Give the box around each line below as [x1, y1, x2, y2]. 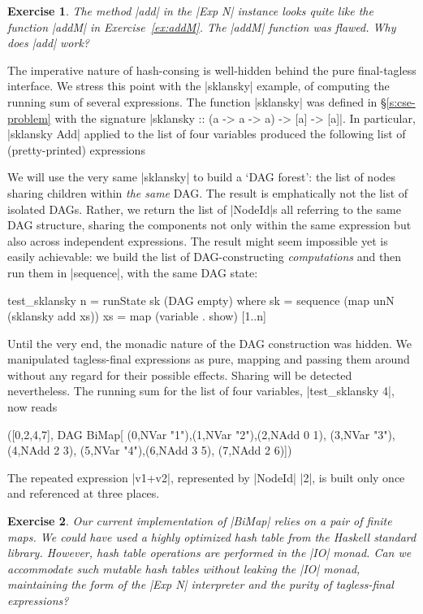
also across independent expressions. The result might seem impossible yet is [7, 232, 388, 249]
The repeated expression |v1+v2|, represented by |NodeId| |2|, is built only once [7, 468, 405, 486]
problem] [7, 109, 51, 126]
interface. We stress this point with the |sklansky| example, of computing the [7, 77, 390, 94]
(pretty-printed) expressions [7, 141, 145, 158]
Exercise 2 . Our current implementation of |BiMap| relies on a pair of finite [7, 512, 392, 529]
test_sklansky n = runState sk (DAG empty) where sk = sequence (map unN [7, 291, 395, 308]
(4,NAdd [7, 442, 50, 459]
